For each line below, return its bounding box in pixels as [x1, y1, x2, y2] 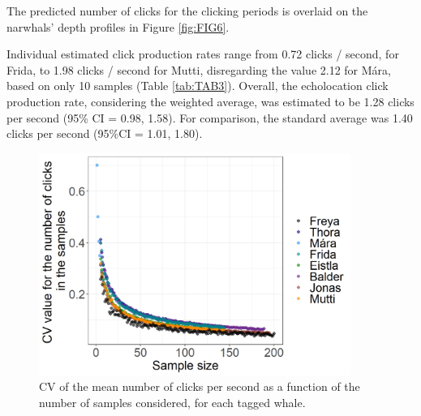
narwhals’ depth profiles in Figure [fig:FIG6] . [6, 18, 230, 35]
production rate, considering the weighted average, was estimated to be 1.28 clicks [6, 92, 415, 109]
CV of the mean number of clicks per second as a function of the [39, 378, 360, 395]
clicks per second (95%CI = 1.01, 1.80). [6, 125, 203, 142]
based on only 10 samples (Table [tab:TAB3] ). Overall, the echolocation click [6, 77, 389, 94]
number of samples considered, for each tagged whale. [39, 394, 306, 411]
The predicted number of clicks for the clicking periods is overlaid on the [6, 2, 368, 19]
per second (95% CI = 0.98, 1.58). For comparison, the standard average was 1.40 [6, 109, 413, 126]
